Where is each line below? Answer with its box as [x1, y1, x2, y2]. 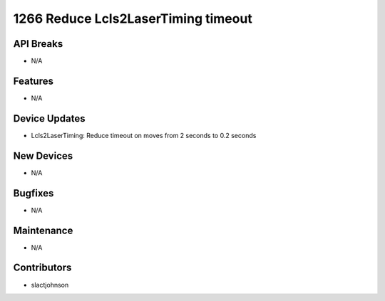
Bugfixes [13, 187, 54, 199]
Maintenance [13, 224, 73, 236]
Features [13, 75, 53, 87]
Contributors [13, 262, 72, 274]
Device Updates [13, 112, 86, 125]
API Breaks [13, 38, 63, 50]
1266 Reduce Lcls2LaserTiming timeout [13, 11, 252, 26]
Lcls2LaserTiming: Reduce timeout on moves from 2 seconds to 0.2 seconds [31, 131, 257, 139]
